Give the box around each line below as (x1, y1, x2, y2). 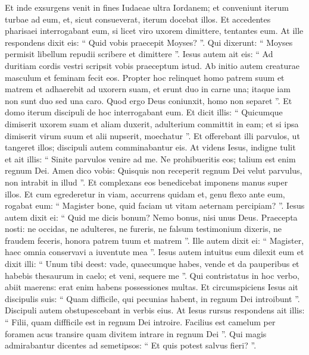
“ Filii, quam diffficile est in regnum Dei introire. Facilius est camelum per (5, 316, 276, 328)
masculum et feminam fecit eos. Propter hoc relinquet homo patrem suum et (5, 71, 285, 83)
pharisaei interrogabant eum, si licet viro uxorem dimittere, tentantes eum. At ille (5, 24, 304, 37)
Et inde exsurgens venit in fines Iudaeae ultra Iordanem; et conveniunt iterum (5, 1, 289, 13)
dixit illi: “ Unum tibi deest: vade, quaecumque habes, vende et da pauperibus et (5, 257, 299, 270)
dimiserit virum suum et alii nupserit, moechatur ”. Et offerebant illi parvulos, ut (5, 129, 300, 142)
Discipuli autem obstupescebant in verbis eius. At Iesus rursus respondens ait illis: (5, 304, 305, 316)
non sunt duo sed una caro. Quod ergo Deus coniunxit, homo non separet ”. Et (5, 94, 292, 106)
